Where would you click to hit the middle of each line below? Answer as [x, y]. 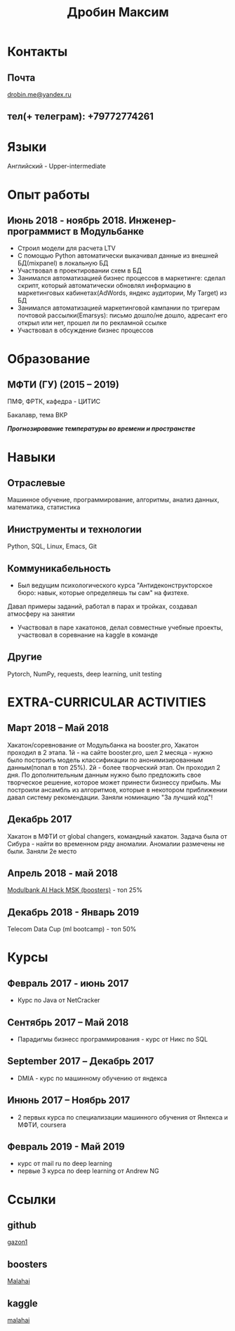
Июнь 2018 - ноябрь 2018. [67, 220]
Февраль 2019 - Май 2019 [66, 1147]
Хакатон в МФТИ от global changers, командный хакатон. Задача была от [117, 836]
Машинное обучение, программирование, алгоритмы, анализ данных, [113, 500]
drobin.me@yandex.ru [39, 94]
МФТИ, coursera [42, 1125]
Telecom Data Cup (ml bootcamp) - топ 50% [72, 929]
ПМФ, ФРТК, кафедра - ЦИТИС [54, 402]
